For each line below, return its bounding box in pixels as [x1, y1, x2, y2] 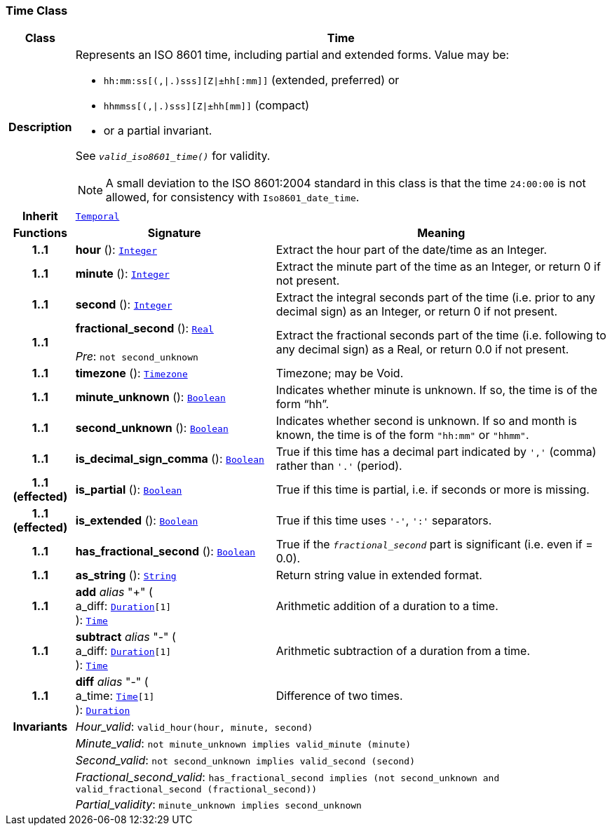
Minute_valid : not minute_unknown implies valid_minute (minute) [75, 736, 412, 751]
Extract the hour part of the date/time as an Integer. [276, 243, 548, 257]
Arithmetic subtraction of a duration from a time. [276, 644, 531, 658]
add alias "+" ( [75, 585, 153, 600]
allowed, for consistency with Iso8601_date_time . [105, 190, 360, 205]
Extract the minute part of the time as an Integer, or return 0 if [276, 259, 601, 274]
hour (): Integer [75, 243, 157, 257]
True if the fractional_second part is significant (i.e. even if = [276, 537, 593, 552]
